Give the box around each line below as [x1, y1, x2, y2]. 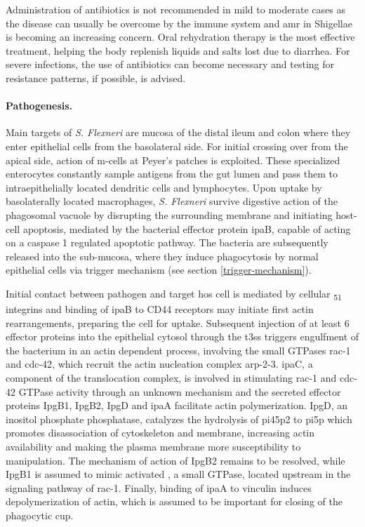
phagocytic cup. [6, 507, 74, 522]
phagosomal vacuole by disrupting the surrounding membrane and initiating [6, 207, 333, 222]
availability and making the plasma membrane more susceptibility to [6, 439, 301, 453]
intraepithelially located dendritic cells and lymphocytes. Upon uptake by [6, 180, 322, 194]
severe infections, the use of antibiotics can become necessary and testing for [6, 57, 335, 72]
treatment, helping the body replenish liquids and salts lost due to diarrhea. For [6, 43, 350, 58]
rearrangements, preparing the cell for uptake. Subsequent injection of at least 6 [6, 315, 350, 330]
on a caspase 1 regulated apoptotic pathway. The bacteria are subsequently [6, 235, 328, 250]
